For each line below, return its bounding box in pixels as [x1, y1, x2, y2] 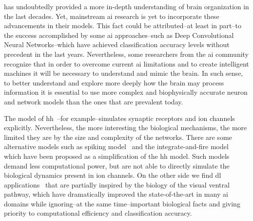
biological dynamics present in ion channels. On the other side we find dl [4, 170, 221, 180]
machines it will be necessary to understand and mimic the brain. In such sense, [4, 68, 243, 78]
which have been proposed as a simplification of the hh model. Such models [4, 151, 230, 161]
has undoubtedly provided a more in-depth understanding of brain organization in [4, 1, 249, 11]
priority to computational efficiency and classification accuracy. [4, 208, 192, 218]
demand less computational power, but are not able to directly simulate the [4, 160, 230, 170]
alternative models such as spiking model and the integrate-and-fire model [4, 141, 229, 152]
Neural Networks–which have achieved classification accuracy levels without [4, 39, 230, 50]
